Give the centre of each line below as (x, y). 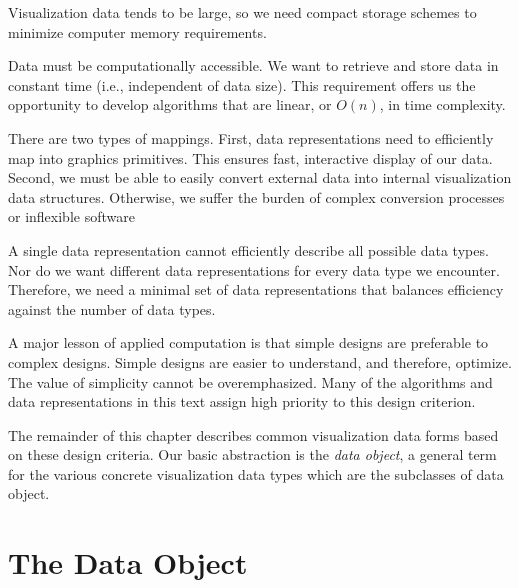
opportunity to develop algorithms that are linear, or (170, 104)
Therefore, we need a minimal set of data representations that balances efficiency (256, 289)
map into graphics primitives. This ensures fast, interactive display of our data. (250, 157)
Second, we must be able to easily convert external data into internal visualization (260, 177)
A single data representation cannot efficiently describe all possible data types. (248, 249)
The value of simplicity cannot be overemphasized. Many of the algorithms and (250, 381)
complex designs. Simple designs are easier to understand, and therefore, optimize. (260, 361)
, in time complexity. (442, 104)
